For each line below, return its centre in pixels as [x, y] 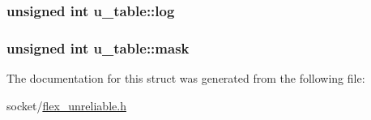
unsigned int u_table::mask [98, 47]
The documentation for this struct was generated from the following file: [186, 78]
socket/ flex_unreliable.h [66, 105]
